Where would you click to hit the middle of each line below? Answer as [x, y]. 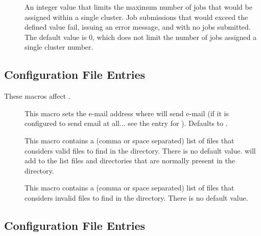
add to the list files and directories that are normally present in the [130, 160]
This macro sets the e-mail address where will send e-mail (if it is [127, 113]
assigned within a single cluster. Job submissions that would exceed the [136, 17]
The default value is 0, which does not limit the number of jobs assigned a [141, 37]
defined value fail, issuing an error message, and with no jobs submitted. [138, 27]
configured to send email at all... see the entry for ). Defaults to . [126, 123]
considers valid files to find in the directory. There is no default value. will [140, 150]
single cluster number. [59, 47]
